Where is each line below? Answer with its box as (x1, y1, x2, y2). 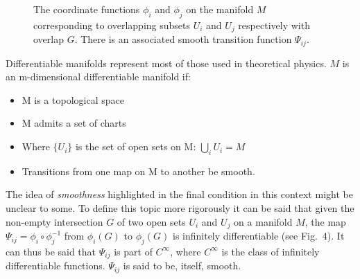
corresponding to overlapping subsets (33, 17, 191, 32)
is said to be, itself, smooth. (123, 258, 241, 273)
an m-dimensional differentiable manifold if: (6, 69, 191, 84)
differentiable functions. (6, 258, 105, 273)
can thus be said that (6, 244, 96, 258)
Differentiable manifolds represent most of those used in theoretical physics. (6, 55, 327, 70)
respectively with (238, 17, 310, 32)
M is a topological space (22, 92, 124, 107)
